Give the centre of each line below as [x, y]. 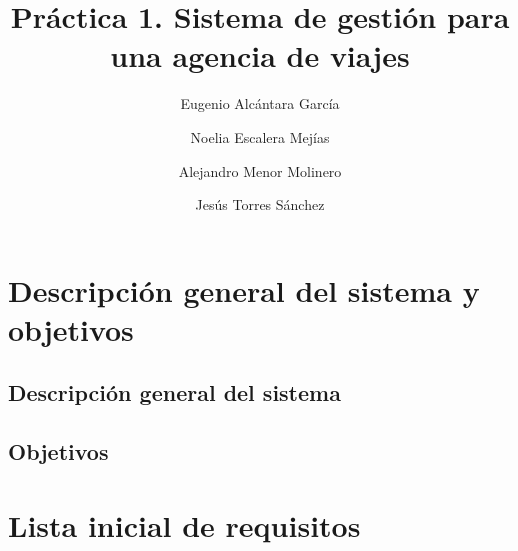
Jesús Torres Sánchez [260, 204]
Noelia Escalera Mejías [260, 136]
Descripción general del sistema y [244, 289]
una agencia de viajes [260, 55]
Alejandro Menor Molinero [260, 170]
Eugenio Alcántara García [260, 103]
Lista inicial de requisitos [184, 524]
